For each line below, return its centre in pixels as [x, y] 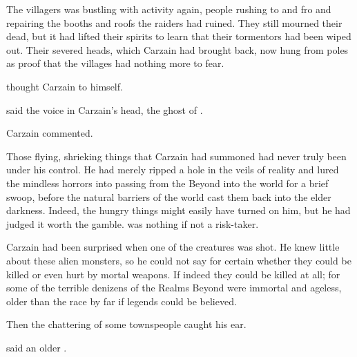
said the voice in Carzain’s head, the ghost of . [105, 109]
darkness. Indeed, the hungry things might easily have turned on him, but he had [178, 210]
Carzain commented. [50, 133]
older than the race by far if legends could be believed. [122, 301]
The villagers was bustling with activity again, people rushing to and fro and [169, 9]
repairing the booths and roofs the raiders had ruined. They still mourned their [174, 22]
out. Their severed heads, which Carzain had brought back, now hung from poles [177, 49]
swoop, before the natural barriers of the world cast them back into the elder [169, 196]
